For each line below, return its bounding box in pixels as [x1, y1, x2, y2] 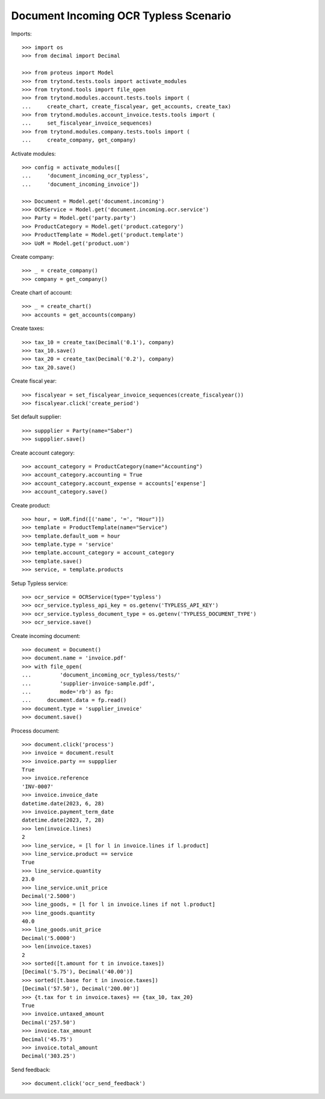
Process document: [11, 727, 60, 734]
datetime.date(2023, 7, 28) [22, 817, 105, 824]
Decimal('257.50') [22, 1019, 76, 1026]
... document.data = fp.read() [22, 697, 127, 704]
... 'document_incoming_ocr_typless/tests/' [22, 672, 181, 678]
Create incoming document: [11, 632, 81, 639]
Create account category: [11, 449, 75, 456]
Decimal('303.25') [22, 1053, 76, 1059]
